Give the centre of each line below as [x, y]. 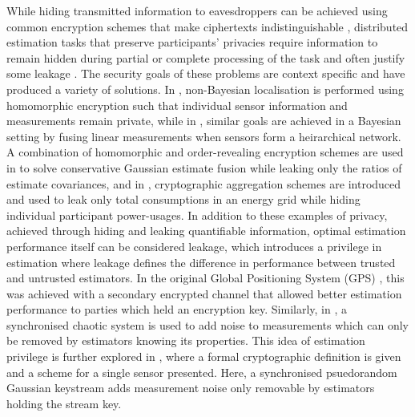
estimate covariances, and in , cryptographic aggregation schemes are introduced [204, 183]
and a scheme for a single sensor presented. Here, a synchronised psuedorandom [202, 372]
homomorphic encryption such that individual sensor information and [177, 105]
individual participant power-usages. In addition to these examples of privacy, [197, 215]
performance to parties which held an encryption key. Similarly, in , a [177, 309]
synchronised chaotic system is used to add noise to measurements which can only [207, 324]
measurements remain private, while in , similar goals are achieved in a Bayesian [204, 121]
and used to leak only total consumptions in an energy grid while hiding [183, 199]
